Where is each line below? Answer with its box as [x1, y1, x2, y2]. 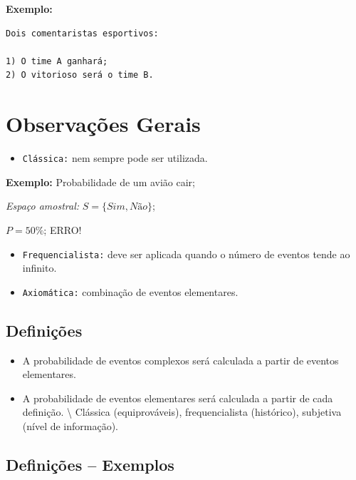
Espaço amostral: [6, 198, 80, 213]
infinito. [22, 260, 57, 275]
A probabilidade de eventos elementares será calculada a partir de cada [22, 390, 333, 405]
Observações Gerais [6, 109, 201, 138]
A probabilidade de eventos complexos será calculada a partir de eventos [22, 352, 339, 367]
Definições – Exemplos [6, 454, 174, 475]
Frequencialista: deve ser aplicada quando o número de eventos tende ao [22, 246, 350, 261]
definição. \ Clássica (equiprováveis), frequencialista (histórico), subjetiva [22, 404, 342, 419]
